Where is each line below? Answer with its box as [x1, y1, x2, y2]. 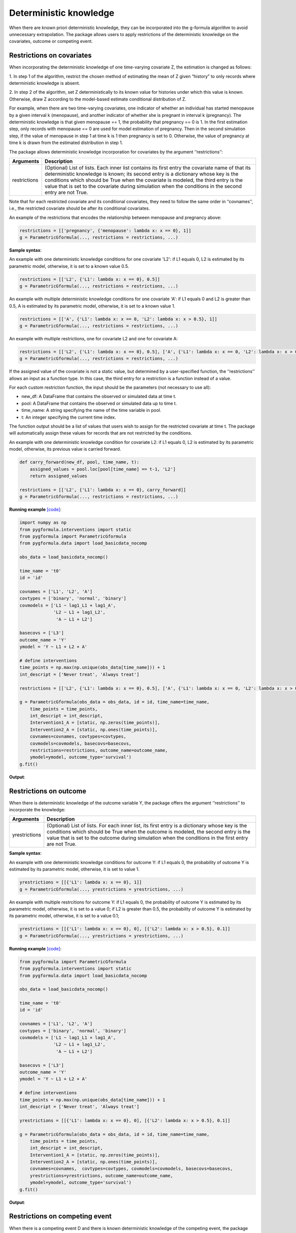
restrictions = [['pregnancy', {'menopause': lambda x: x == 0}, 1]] [19, 227, 191, 233]
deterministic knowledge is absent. [9, 80, 80, 86]
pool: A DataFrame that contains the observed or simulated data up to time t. [21, 400, 177, 406]
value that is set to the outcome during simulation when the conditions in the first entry [46, 834, 249, 841]
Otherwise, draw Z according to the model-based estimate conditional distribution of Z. [9, 96, 187, 102]
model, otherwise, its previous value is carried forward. [9, 446, 121, 452]
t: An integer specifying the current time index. [21, 414, 116, 420]
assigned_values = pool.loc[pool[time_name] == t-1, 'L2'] [30, 466, 176, 472]
